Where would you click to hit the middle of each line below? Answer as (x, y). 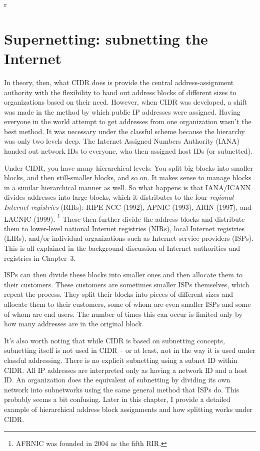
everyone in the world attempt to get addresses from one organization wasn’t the (128, 121)
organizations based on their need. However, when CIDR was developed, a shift (126, 102)
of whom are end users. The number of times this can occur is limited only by (123, 314)
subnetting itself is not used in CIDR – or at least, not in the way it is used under (130, 350)
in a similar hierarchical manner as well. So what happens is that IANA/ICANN (127, 187)
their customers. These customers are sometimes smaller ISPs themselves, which (127, 284)
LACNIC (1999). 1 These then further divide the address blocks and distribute (124, 218)
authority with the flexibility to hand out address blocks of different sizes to (120, 92)
